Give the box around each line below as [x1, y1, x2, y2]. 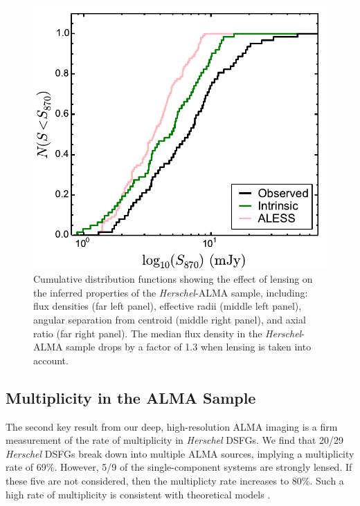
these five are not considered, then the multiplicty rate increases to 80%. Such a [6, 473, 344, 487]
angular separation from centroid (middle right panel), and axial [33, 312, 306, 326]
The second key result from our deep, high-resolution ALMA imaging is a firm [6, 419, 338, 433]
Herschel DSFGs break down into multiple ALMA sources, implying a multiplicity [6, 446, 354, 460]
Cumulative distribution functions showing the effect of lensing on [33, 272, 313, 286]
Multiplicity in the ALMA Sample [6, 386, 256, 408]
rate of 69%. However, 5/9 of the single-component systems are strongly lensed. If [6, 460, 352, 474]
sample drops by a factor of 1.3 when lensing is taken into [66, 339, 312, 354]
